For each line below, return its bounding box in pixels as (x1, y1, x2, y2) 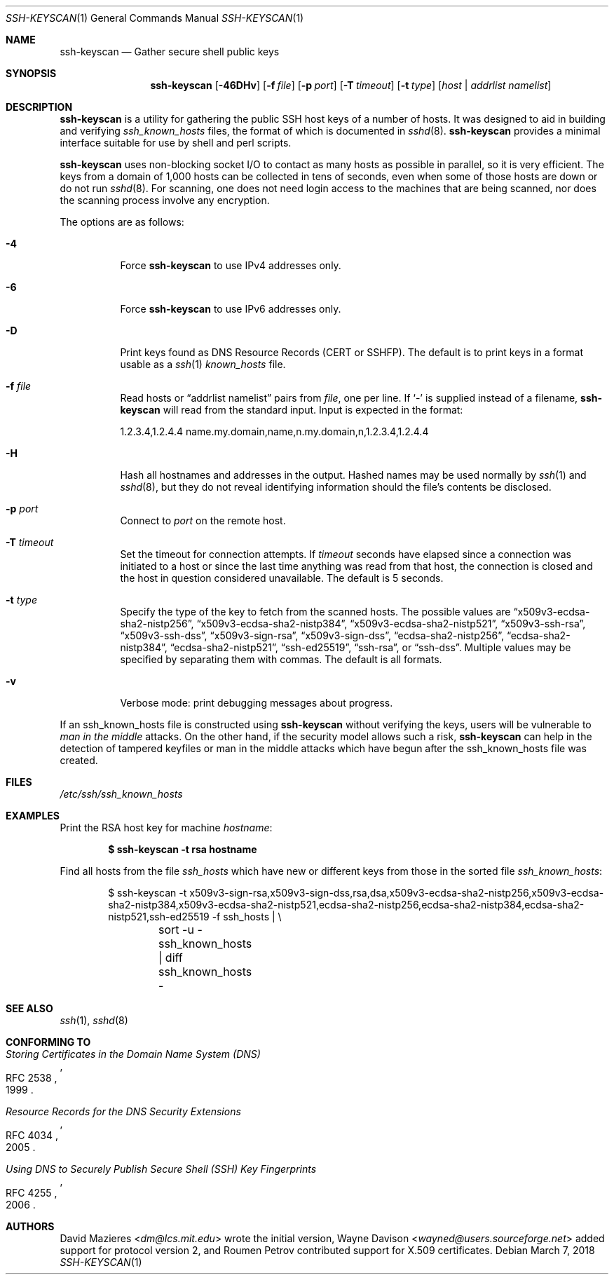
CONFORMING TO (6, 1036, 91, 1048)
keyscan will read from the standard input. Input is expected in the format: (120, 404, 463, 416)
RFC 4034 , (6, 1129, 58, 1141)
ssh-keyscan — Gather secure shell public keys (60, 46, 280, 57)
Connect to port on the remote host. (120, 515, 286, 526)
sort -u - (158, 922, 203, 937)
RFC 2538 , (6, 1072, 57, 1084)
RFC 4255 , (6, 1187, 57, 1199)
